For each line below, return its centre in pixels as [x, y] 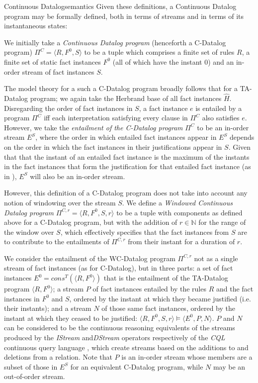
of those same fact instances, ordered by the [168, 308]
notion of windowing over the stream [60, 202]
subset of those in [31, 366]
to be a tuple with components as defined [179, 212]
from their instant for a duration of [181, 241]
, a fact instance [163, 108]
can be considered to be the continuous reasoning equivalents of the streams [120, 328]
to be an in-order [223, 127]
